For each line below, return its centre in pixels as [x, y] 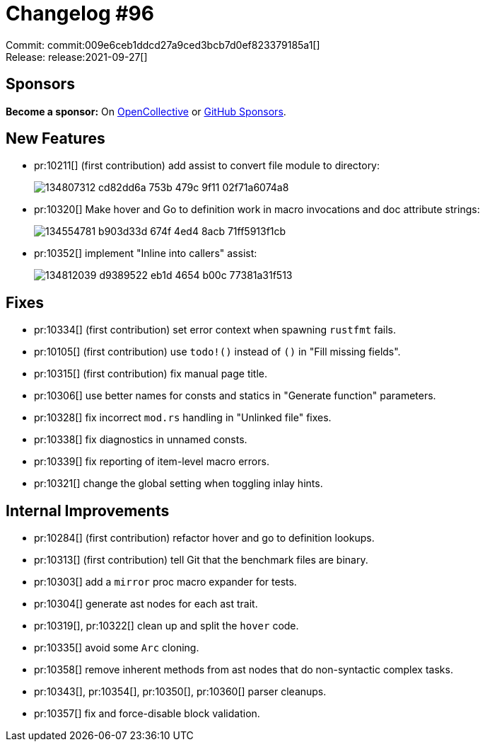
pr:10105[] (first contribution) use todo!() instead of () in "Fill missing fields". [217, 352]
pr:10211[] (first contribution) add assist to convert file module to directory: [207, 166]
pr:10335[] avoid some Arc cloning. [117, 648]
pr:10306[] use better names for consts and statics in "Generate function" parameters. [235, 396]
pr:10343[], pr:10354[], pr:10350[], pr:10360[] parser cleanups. [180, 692]
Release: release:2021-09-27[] [77, 57]
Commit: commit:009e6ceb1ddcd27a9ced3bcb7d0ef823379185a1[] [163, 45]
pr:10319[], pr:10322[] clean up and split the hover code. [166, 626]
